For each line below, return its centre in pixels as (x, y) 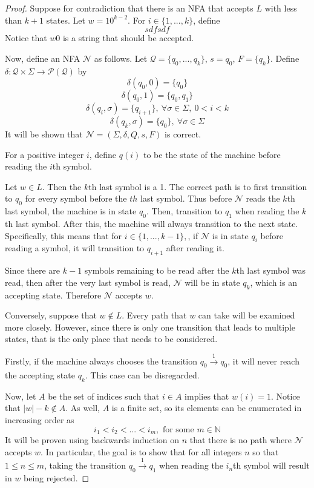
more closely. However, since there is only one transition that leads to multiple (150, 327)
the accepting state (40, 375)
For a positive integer (44, 154)
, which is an (273, 282)
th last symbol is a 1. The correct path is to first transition (198, 186)
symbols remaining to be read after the (157, 270)
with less (281, 8)
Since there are (33, 270)
